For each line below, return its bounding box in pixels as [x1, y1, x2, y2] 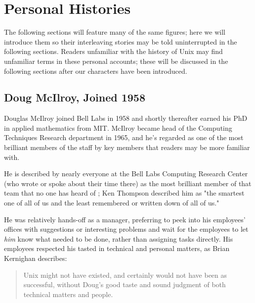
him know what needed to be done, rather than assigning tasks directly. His [4, 233, 233, 244]
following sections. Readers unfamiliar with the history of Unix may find [4, 46, 223, 56]
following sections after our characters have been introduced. [4, 65, 187, 76]
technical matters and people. [23, 289, 113, 299]
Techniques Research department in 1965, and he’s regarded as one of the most [4, 132, 244, 143]
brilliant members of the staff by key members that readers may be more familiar [4, 142, 250, 152]
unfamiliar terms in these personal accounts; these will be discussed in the [4, 55, 228, 66]
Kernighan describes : [4, 253, 67, 263]
